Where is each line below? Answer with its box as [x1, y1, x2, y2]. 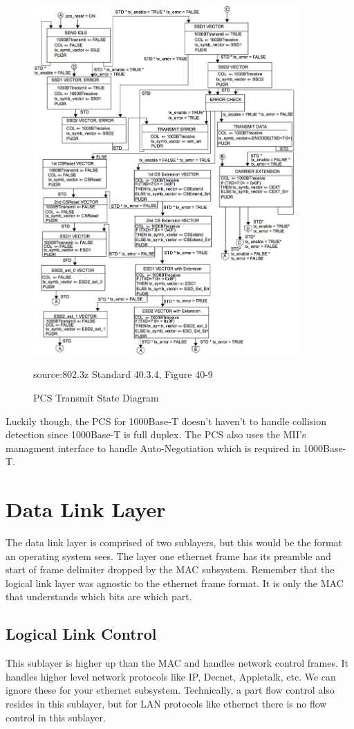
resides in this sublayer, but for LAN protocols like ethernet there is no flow [6, 696, 327, 710]
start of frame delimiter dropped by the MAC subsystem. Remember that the [6, 562, 335, 577]
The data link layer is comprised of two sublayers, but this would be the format [6, 535, 343, 550]
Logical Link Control [6, 623, 157, 645]
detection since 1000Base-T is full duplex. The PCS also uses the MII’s [6, 427, 306, 442]
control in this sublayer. [6, 710, 106, 724]
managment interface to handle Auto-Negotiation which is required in [6, 440, 301, 455]
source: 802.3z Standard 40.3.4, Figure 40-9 [33, 367, 213, 381]
